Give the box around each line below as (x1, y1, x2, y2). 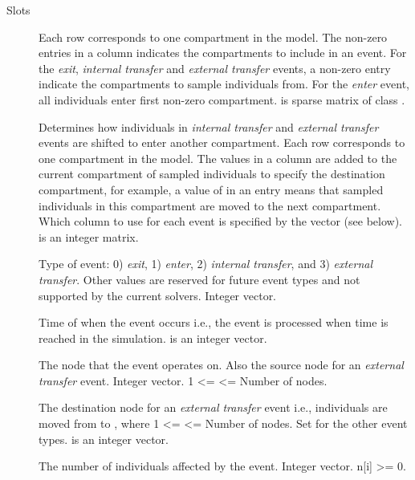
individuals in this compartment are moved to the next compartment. (39, 197, 381, 214)
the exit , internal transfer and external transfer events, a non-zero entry (39, 59, 391, 76)
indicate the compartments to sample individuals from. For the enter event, (39, 75, 409, 92)
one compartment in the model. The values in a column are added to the (39, 149, 397, 166)
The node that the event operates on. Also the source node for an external (39, 356, 404, 373)
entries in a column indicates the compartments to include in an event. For (39, 44, 407, 61)
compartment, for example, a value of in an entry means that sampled (39, 181, 384, 197)
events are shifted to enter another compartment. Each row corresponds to (39, 134, 405, 151)
